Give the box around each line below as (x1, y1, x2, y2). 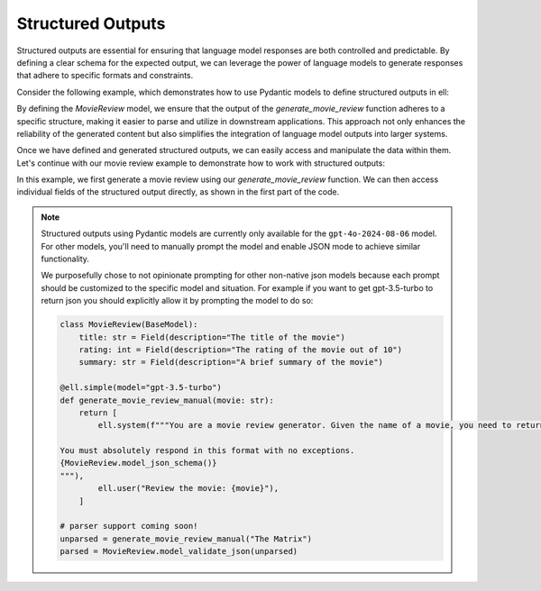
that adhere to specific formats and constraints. (16, 70, 194, 81)
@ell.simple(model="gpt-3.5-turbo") (60, 383, 223, 393)
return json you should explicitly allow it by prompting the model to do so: (41, 295, 314, 306)
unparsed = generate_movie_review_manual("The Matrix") (60, 533, 313, 544)
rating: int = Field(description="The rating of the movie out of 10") (78, 344, 403, 355)
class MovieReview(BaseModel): (60, 320, 198, 330)
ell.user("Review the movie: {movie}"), (97, 483, 280, 494)
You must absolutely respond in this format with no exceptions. (60, 446, 355, 456)
